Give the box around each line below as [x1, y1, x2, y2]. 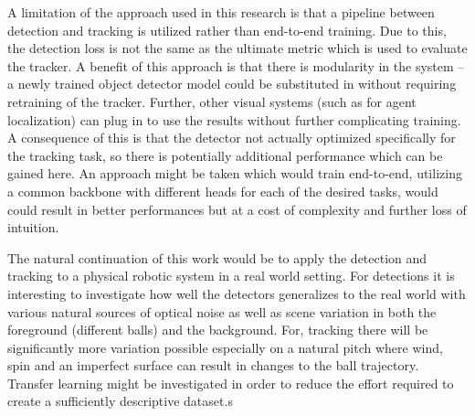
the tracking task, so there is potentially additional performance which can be [7, 145, 443, 165]
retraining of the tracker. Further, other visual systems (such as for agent [7, 91, 417, 111]
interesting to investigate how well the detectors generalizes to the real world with [7, 283, 466, 303]
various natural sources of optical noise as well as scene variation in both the [7, 302, 437, 321]
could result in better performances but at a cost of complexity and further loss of [7, 199, 467, 219]
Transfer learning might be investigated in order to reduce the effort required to [7, 373, 454, 392]
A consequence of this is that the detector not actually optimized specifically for [7, 128, 456, 147]
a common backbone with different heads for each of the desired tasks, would [7, 181, 438, 200]
